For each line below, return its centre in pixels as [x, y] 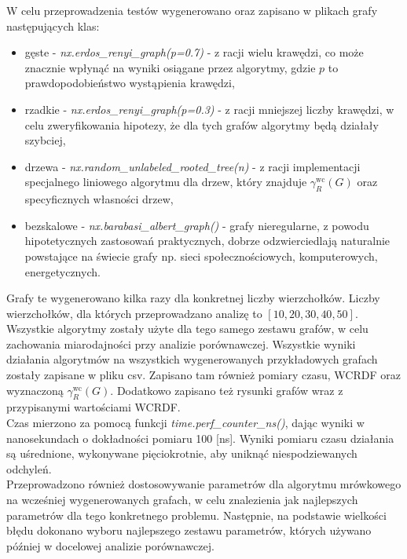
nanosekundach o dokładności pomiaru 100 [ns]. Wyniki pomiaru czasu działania [200, 438]
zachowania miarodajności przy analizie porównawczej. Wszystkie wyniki [181, 343]
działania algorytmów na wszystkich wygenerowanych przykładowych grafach [192, 359]
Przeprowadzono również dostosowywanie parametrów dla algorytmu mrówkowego [204, 484]
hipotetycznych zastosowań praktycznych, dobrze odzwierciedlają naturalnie [207, 241]
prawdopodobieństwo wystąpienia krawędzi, [130, 83]
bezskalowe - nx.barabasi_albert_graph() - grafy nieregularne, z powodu [197, 225]
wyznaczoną [35, 390]
